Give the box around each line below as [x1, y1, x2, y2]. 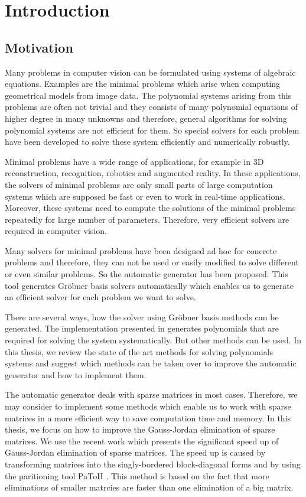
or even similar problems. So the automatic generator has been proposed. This [5, 268, 288, 280]
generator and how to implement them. [5, 368, 147, 381]
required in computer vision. [5, 225, 107, 237]
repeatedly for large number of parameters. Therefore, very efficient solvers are [5, 213, 289, 225]
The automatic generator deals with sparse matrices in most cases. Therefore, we [5, 388, 298, 401]
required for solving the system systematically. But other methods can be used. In [5, 334, 302, 346]
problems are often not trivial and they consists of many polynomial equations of [5, 100, 298, 113]
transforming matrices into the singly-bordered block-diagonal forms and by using [5, 457, 301, 470]
